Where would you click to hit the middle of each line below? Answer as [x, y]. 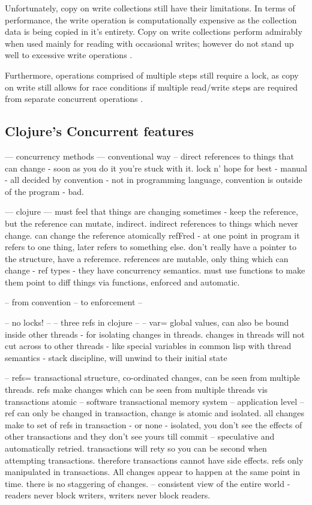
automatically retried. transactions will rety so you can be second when [136, 448]
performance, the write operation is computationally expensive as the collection [151, 19]
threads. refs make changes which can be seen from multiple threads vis [136, 390]
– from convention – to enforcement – [74, 302]
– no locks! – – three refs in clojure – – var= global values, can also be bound [147, 322]
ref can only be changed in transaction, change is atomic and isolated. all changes [154, 413]
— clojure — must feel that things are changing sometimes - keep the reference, [151, 211]
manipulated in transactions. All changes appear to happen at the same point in [152, 472]
